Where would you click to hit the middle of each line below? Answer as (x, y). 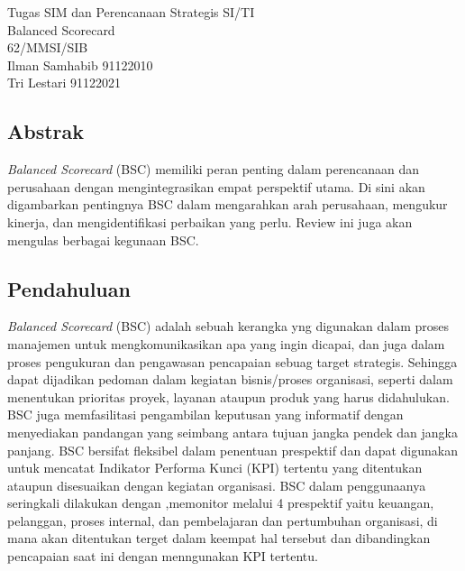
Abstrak (46, 131)
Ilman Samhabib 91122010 (80, 64)
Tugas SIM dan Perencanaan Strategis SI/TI (131, 12)
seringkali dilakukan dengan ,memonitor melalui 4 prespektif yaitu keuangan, (221, 503)
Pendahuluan (69, 288)
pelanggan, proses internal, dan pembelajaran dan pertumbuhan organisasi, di (223, 520)
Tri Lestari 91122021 (64, 83)
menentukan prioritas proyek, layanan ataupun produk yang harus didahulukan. (228, 396)
